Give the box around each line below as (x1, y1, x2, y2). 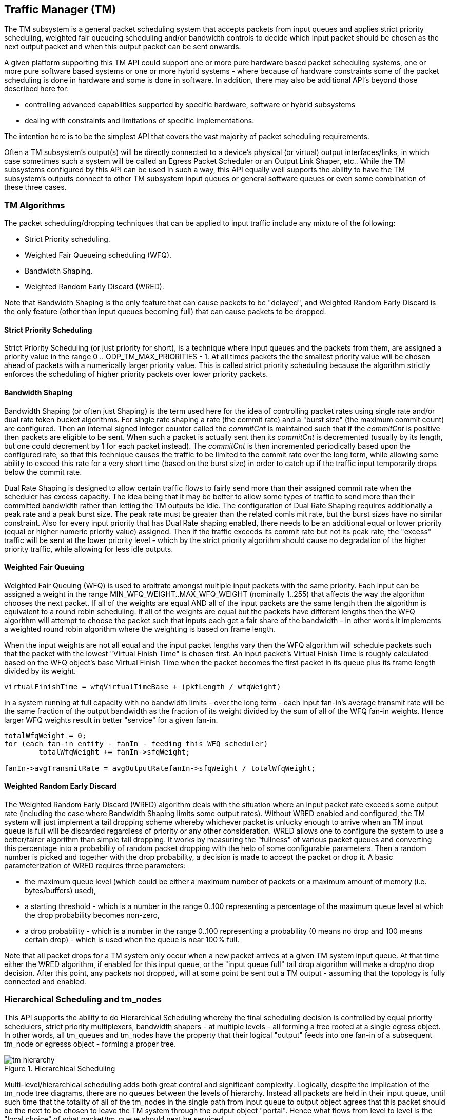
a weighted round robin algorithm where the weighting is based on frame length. (4, 624, 276, 633)
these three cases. (4, 183, 67, 192)
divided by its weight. (4, 666, 76, 675)
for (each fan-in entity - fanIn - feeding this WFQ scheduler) (4, 739, 268, 748)
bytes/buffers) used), (25, 886, 96, 895)
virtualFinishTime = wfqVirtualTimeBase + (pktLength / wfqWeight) (4, 682, 281, 691)
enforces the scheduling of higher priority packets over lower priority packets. (4, 370, 268, 379)
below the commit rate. (4, 467, 82, 476)
